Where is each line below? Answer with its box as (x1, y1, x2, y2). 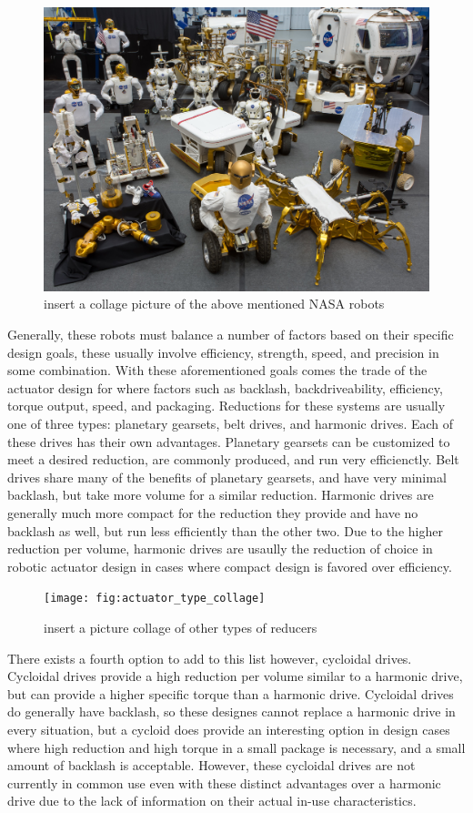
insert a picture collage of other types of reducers (44, 617, 317, 636)
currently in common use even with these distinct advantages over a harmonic (7, 773, 441, 792)
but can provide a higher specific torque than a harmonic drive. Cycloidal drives (7, 684, 454, 703)
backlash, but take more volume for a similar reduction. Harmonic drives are (7, 485, 434, 504)
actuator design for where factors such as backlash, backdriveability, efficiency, (7, 378, 443, 397)
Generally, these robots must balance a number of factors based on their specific (7, 324, 454, 343)
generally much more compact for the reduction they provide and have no (7, 503, 418, 522)
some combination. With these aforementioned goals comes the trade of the (7, 361, 428, 380)
